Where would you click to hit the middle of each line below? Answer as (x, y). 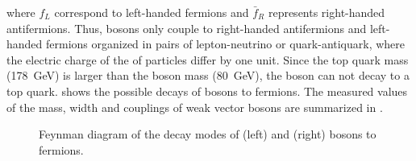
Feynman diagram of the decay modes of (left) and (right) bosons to (208, 134)
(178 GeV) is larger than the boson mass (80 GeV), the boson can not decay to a (208, 75)
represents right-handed (327, 12)
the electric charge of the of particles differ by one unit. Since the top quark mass (208, 59)
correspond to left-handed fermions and (152, 12)
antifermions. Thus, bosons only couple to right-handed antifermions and (187, 28)
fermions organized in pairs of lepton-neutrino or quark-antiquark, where (226, 44)
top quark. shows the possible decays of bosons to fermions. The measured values (207, 91)
